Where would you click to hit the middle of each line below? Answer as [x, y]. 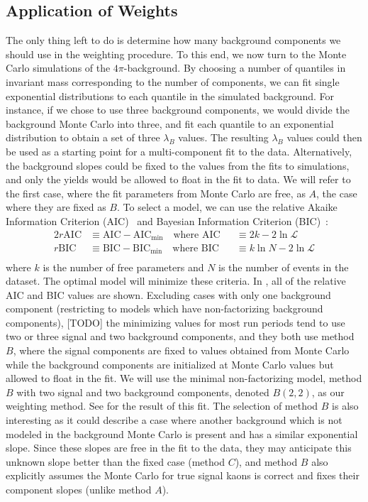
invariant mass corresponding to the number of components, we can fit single [173, 81]
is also [345, 406]
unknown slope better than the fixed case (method [115, 461]
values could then [324, 137]
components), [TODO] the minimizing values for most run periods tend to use [175, 322]
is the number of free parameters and [123, 267]
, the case [337, 193]
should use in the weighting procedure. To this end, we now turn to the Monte [176, 54]
